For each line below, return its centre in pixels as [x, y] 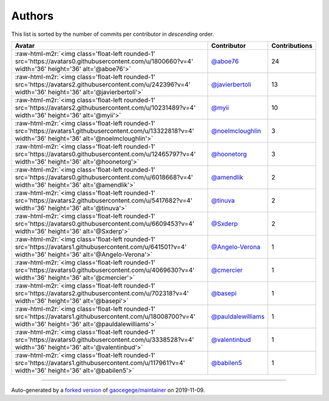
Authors [33, 16]
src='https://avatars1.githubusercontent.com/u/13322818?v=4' [104, 131]
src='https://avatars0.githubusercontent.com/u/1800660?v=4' [104, 61]
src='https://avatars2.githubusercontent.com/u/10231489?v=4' [105, 108]
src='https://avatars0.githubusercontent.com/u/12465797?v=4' [105, 154]
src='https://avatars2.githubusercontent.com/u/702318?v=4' [102, 293]
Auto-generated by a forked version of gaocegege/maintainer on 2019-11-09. [108, 390]
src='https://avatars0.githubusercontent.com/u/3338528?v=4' [104, 340]
